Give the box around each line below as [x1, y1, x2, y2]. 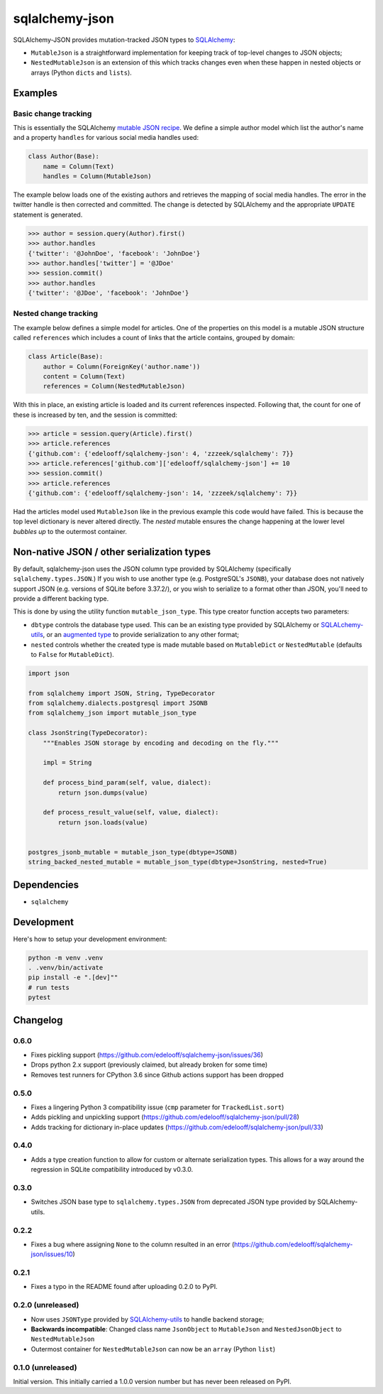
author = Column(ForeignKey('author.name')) [43, 362, 201, 371]
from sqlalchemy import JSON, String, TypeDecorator [28, 689, 216, 697]
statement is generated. [13, 210, 83, 219]
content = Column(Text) [43, 373, 126, 381]
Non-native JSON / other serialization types [13, 545, 211, 557]
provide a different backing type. [13, 594, 109, 603]
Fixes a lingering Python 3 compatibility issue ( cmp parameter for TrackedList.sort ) [30, 1103, 284, 1111]
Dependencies [13, 878, 79, 891]
